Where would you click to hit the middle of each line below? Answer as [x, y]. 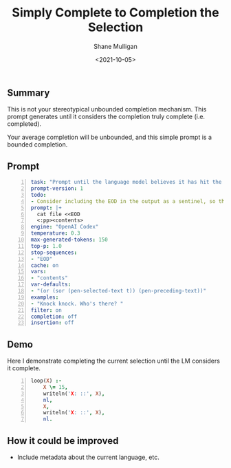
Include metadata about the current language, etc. [88, 457]
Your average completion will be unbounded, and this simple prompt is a [109, 137]
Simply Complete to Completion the [115, 13]
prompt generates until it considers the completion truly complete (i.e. [106, 117]
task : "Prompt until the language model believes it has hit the [126, 182]
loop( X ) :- [46, 381]
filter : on [46, 310]
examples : [45, 297]
